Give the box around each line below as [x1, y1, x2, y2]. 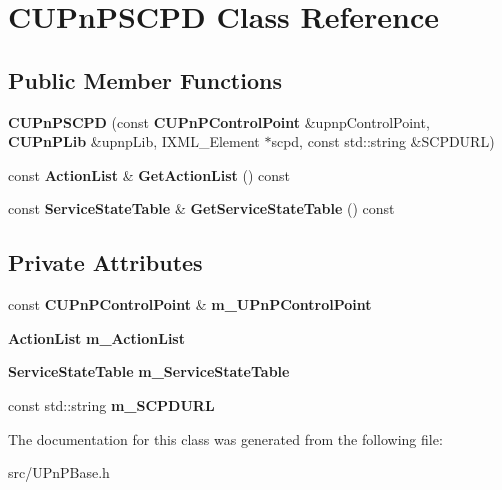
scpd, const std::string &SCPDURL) [271, 131, 495, 152]
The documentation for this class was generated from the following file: [8, 428, 443, 449]
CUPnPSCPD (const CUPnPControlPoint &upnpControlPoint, [8, 111, 430, 132]
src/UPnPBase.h [8, 462, 110, 483]
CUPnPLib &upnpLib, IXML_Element [8, 131, 260, 152]
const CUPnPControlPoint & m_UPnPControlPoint [8, 294, 372, 315]
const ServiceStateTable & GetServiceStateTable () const [8, 198, 395, 219]
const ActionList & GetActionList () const [8, 164, 291, 185]
